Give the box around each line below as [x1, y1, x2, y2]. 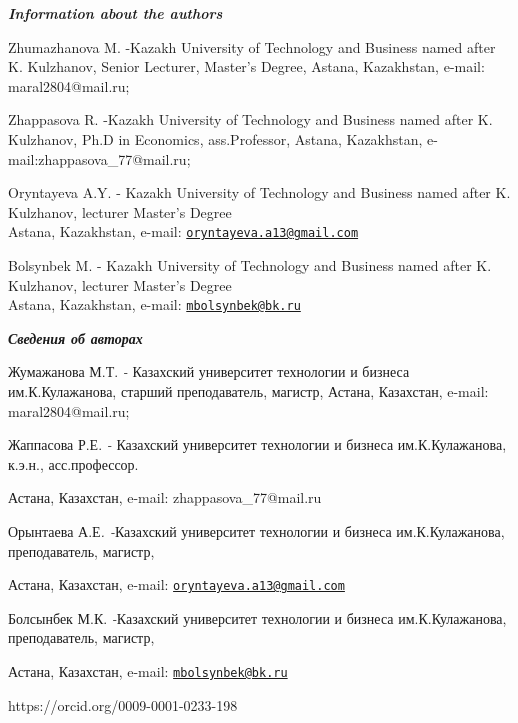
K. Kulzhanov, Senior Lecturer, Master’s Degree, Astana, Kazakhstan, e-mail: [8, 56, 485, 77]
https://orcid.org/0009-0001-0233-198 [8, 694, 238, 715]
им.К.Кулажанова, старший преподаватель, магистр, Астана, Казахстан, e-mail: [8, 381, 489, 402]
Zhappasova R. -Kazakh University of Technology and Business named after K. [8, 109, 493, 130]
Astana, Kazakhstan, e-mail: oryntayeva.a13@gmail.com [8, 221, 359, 242]
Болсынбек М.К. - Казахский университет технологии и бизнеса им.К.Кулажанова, [8, 607, 507, 628]
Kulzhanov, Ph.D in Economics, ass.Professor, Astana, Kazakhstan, [8, 128, 423, 149]
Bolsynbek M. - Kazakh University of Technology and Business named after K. [8, 255, 492, 275]
